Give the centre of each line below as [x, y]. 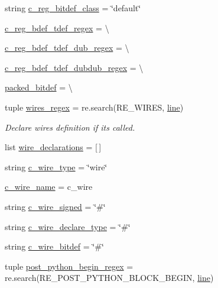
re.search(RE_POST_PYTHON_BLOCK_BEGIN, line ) [109, 278]
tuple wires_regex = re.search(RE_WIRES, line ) [94, 107]
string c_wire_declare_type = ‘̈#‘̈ [68, 226]
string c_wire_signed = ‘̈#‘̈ [55, 206]
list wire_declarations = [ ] [53, 147]
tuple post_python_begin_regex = [69, 266]
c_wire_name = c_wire [49, 187]
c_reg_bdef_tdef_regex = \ [57, 27]
